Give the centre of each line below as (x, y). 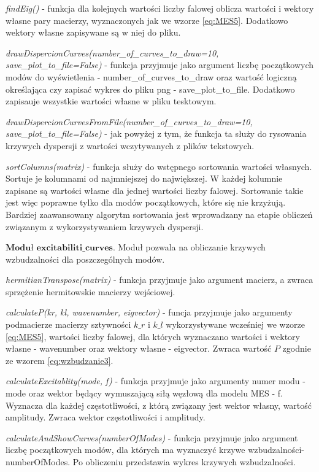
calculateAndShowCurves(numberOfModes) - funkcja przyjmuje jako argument (152, 437)
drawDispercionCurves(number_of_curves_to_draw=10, (112, 52)
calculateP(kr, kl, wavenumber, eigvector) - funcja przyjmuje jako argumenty (149, 312)
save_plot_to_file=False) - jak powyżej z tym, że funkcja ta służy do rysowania (156, 133)
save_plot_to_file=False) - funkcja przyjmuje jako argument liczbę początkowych (160, 65)
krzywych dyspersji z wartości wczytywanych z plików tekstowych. (130, 145)
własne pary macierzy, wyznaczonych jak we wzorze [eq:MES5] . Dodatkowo (147, 20)
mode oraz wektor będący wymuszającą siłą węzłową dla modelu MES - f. (144, 393)
